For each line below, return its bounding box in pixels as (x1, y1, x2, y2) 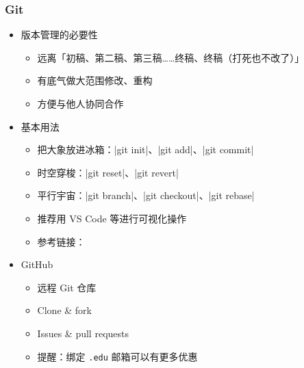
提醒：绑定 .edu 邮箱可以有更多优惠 (37, 349, 198, 363)
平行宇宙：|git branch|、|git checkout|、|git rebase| (37, 188, 255, 202)
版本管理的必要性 (21, 27, 98, 42)
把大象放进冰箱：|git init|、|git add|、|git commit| (37, 142, 254, 157)
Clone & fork (37, 303, 92, 317)
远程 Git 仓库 (37, 280, 97, 294)
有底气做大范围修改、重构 (37, 73, 153, 88)
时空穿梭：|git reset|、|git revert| (37, 165, 179, 179)
